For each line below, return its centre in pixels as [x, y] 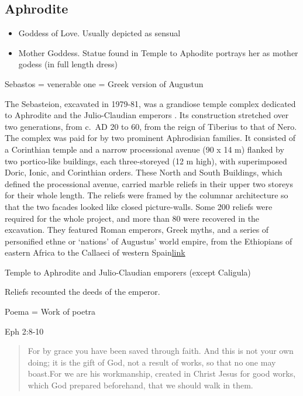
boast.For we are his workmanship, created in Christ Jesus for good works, [162, 373]
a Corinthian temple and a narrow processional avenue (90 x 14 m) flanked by [144, 149]
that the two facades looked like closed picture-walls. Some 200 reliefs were [139, 206]
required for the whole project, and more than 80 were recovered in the [132, 218]
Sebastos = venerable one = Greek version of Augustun [104, 83]
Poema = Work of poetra [50, 311]
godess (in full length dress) [68, 64]
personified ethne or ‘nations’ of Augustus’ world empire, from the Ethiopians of [149, 241]
